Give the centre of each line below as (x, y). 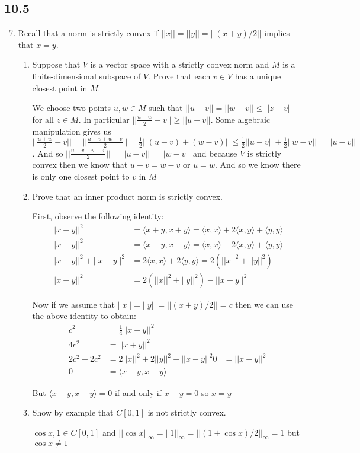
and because (215, 153)
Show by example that (73, 412)
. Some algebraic (240, 119)
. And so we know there (258, 165)
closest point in (60, 87)
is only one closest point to (81, 176)
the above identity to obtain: (84, 316)
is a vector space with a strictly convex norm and (180, 64)
